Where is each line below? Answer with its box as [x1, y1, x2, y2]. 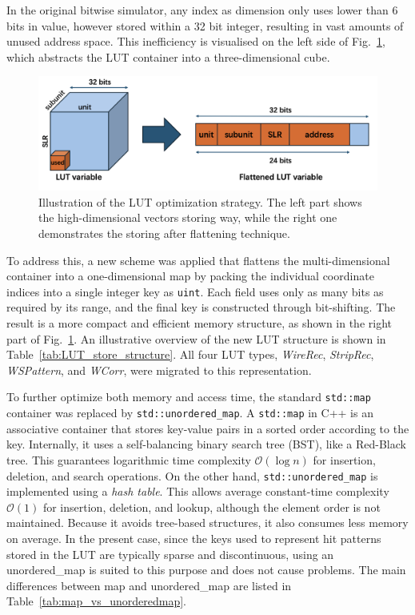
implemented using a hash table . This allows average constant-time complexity [6, 483, 389, 500]
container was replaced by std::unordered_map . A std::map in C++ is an [6, 404, 373, 421]
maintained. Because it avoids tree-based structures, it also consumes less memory [6, 514, 409, 531]
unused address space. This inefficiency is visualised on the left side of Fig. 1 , [6, 33, 385, 50]
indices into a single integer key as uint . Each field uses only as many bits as [6, 283, 384, 299]
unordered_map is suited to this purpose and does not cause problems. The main [6, 561, 406, 578]
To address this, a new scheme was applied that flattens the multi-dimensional [6, 251, 390, 268]
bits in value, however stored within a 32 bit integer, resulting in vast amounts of [6, 17, 404, 34]
